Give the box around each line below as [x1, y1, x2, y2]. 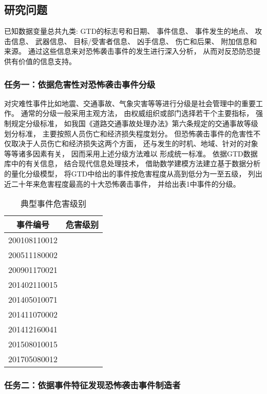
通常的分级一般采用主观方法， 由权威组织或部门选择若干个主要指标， [21, 108, 254, 119]
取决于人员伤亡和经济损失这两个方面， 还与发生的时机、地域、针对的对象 [11, 138, 258, 149]
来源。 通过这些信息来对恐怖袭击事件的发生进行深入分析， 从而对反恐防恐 [4, 46, 254, 56]
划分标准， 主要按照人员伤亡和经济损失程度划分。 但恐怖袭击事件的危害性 [4, 128, 254, 139]
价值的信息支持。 [18, 55, 76, 66]
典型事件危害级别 [21, 198, 87, 210]
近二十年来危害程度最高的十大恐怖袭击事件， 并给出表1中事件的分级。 [4, 178, 240, 189]
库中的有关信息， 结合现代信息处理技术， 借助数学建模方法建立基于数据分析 [4, 158, 261, 169]
